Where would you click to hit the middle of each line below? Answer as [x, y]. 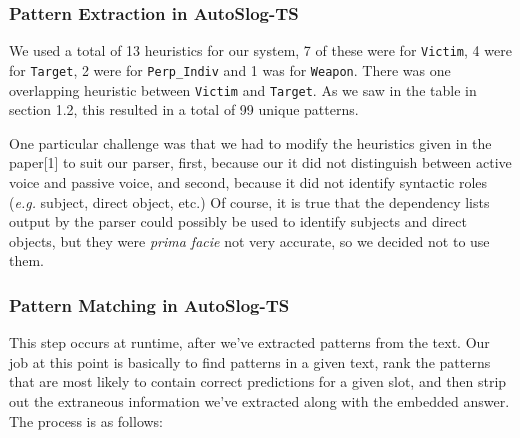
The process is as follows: [86, 420]
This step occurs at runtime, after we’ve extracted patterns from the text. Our [249, 342]
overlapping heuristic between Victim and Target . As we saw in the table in [243, 89]
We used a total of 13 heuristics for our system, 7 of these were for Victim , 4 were [260, 50]
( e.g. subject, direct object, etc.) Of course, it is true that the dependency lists [249, 201]
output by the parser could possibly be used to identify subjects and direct [238, 221]
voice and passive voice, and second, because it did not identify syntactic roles [248, 181]
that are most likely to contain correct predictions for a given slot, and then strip [258, 381]
